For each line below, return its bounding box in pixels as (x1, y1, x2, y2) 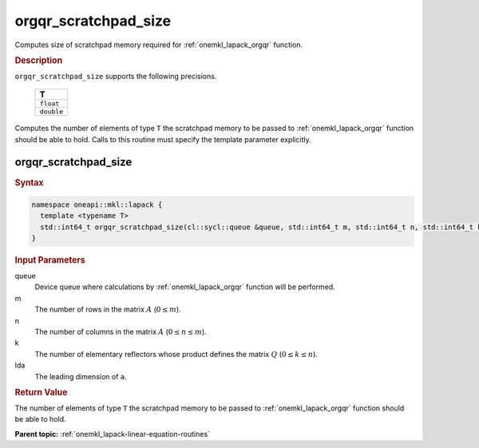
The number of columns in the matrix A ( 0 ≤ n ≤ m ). (34, 327, 207, 336)
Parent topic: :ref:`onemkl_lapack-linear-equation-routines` (14, 429, 211, 438)
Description (14, 54, 63, 65)
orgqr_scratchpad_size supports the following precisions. (14, 71, 217, 81)
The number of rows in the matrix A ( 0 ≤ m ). (34, 304, 181, 315)
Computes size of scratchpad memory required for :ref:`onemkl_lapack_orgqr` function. (14, 40, 303, 50)
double (39, 108, 64, 116)
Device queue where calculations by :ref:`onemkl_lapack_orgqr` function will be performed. (34, 282, 335, 291)
